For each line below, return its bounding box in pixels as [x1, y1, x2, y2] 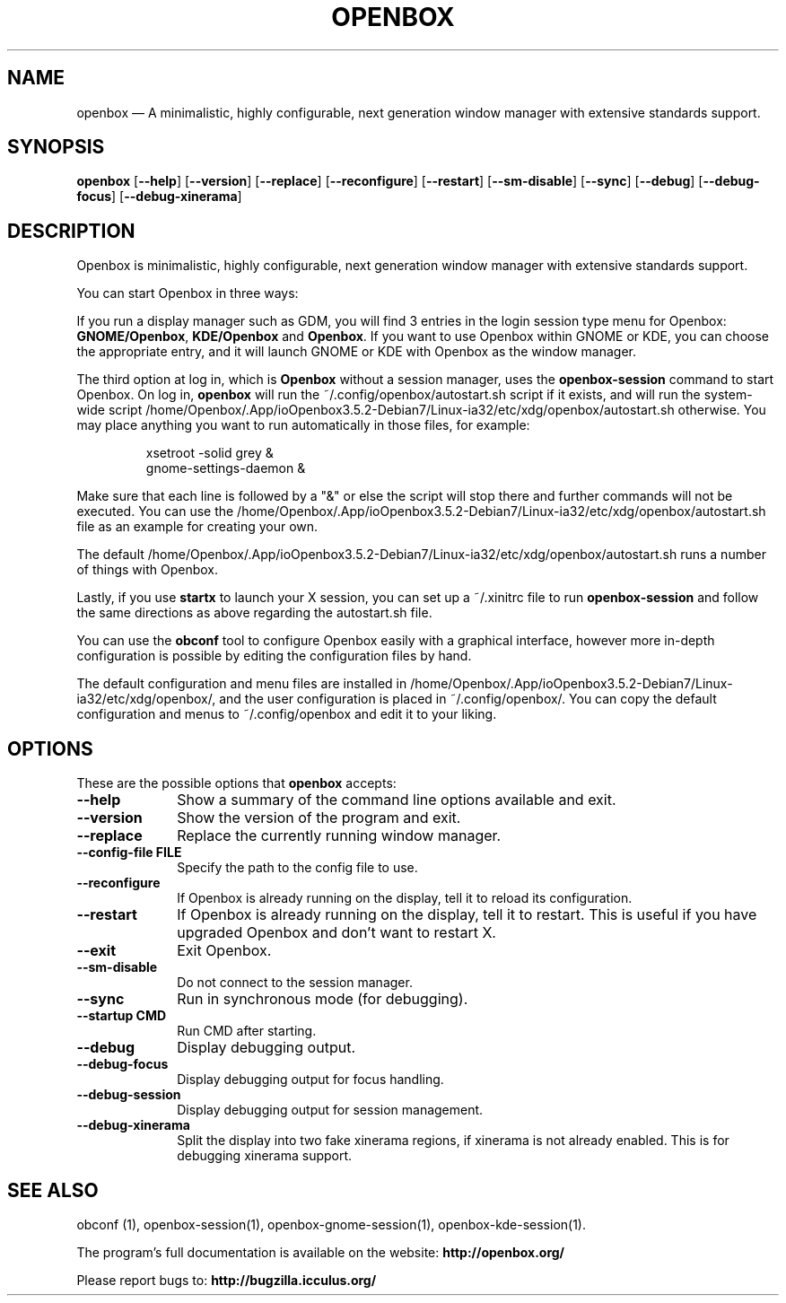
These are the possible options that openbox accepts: [76, 775, 397, 791]
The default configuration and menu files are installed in [76, 676, 407, 692]
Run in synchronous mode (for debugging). [177, 990, 468, 1009]
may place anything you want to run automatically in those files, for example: [76, 417, 530, 433]
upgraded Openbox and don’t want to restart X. [177, 923, 496, 942]
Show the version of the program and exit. [177, 809, 461, 827]
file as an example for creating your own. [76, 519, 319, 535]
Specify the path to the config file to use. [177, 860, 418, 876]
